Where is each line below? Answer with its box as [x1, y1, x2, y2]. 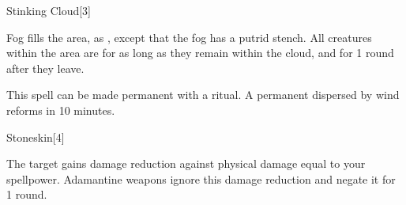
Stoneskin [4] [6, 128, 65, 145]
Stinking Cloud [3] [6, 2, 92, 18]
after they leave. [6, 59, 85, 76]
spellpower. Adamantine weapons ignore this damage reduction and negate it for [6, 170, 396, 187]
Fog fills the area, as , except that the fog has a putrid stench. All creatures [6, 28, 372, 45]
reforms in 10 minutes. [6, 101, 115, 118]
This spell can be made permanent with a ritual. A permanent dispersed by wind [6, 86, 400, 103]
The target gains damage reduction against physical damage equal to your [6, 155, 366, 172]
